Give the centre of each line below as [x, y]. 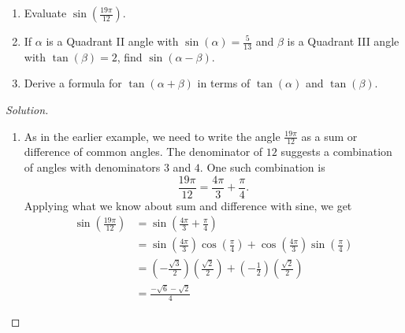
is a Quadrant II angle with [112, 41]
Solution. [27, 110]
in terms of [224, 83]
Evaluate [45, 13]
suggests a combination [336, 152]
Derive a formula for [73, 83]
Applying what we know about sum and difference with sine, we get [188, 205]
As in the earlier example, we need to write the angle [152, 136]
